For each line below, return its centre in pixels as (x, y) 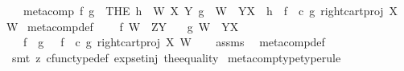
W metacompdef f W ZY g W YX (123, 26)
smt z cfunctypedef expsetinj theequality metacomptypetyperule (176, 57)
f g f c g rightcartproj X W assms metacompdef (174, 42)
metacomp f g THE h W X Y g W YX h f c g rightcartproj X (210, 10)
